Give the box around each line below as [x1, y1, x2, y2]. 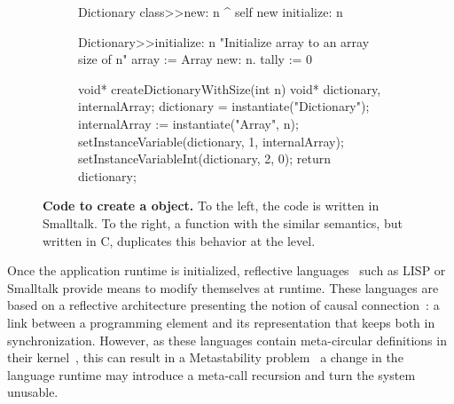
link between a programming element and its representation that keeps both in [7, 313, 435, 331]
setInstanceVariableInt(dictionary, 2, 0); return [78, 149, 332, 168]
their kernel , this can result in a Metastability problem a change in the [7, 348, 403, 367]
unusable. [7, 383, 59, 401]
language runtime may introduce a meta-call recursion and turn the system [7, 365, 416, 384]
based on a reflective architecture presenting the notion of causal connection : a [7, 296, 440, 314]
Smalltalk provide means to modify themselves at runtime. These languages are [7, 278, 439, 297]
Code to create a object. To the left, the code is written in [43, 196, 380, 215]
